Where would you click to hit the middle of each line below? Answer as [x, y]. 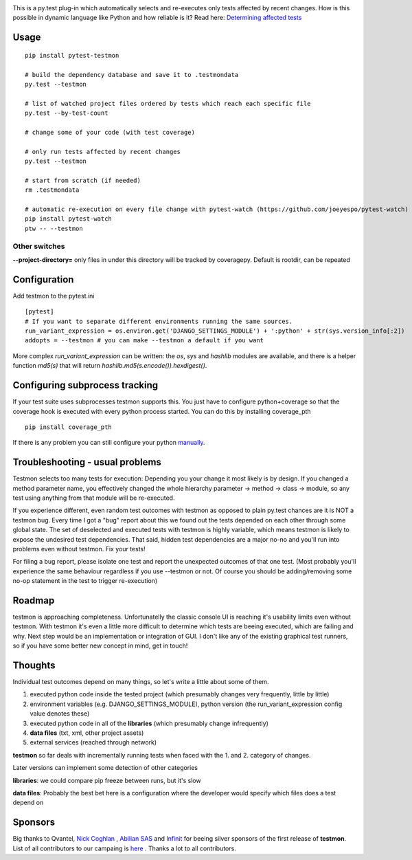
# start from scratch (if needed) [83, 180]
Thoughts [34, 665]
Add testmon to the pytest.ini [54, 296]
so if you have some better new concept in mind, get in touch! [100, 646]
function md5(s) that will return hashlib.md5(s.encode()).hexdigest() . [110, 366]
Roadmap [34, 600]
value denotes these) [60, 714]
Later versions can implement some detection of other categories [105, 768]
